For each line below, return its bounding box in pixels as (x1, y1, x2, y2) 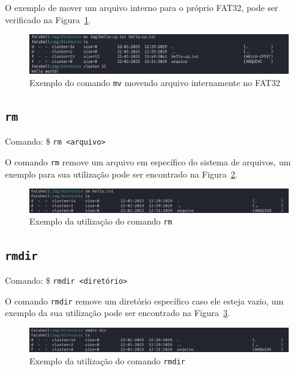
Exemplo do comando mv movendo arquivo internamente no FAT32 (29, 76, 280, 88)
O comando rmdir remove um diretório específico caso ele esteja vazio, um (5, 294, 284, 307)
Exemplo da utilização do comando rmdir (29, 354, 185, 367)
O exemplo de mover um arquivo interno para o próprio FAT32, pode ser (5, 1, 278, 13)
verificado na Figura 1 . (5, 13, 91, 26)
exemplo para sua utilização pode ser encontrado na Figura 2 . (5, 167, 238, 180)
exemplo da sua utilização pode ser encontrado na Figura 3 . (5, 306, 230, 319)
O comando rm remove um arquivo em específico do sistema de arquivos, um (5, 155, 291, 168)
